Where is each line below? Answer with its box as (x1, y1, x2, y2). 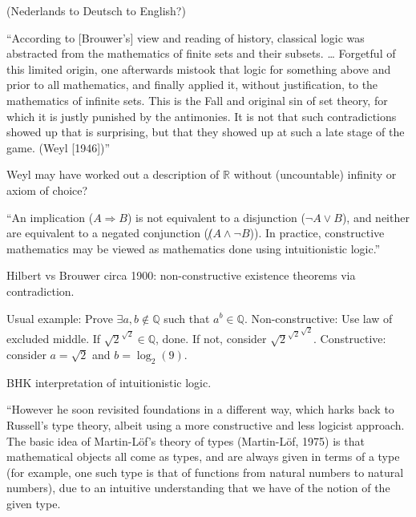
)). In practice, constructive (249, 224, 385, 241)
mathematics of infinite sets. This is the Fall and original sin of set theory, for (6, 91, 388, 108)
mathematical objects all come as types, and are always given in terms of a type (6, 448, 400, 465)
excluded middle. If (6, 330, 101, 347)
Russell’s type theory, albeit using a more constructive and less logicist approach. (6, 416, 405, 433)
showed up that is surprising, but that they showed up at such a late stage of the (6, 123, 405, 140)
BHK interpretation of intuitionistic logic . (6, 374, 212, 390)
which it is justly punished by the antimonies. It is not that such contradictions (6, 107, 397, 124)
